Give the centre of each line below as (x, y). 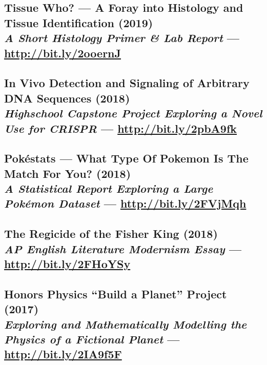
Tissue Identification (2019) (79, 22)
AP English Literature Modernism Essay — (123, 248)
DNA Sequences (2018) (67, 98)
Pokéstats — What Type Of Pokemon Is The (126, 158)
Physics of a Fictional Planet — (92, 339)
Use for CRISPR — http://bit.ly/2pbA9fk (121, 128)
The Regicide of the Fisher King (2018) (111, 234)
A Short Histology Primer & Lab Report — (122, 38)
